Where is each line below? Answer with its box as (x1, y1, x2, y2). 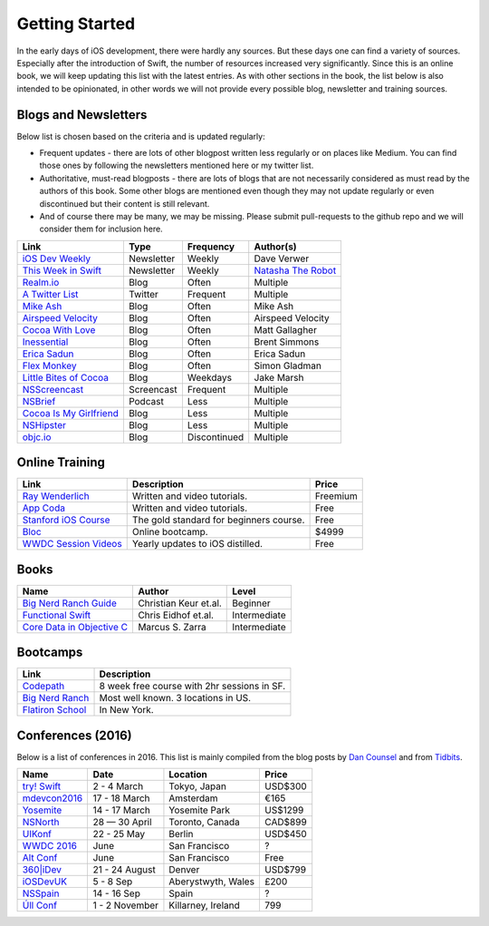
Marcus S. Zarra (137, 620, 207, 633)
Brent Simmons (254, 336, 320, 348)
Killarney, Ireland (168, 899, 240, 911)
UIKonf (22, 828, 53, 841)
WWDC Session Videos (22, 538, 122, 551)
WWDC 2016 (22, 840, 77, 853)
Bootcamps (16, 645, 83, 660)
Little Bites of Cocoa (22, 371, 109, 384)
